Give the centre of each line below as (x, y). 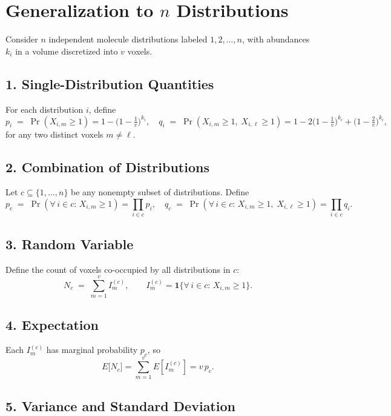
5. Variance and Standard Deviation (120, 405)
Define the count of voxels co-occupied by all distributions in (118, 269)
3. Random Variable (70, 243)
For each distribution (44, 109)
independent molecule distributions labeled (128, 39)
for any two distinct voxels (54, 134)
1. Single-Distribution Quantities (110, 83)
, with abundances (276, 39)
